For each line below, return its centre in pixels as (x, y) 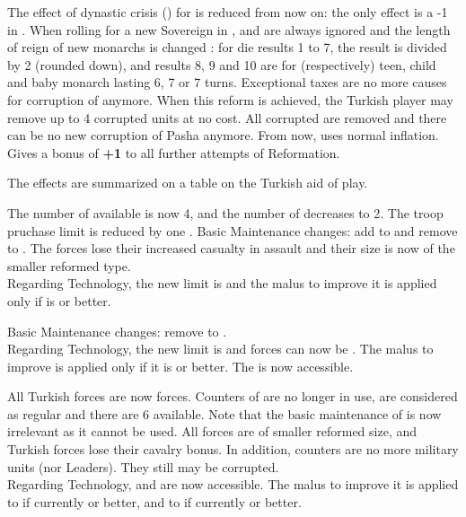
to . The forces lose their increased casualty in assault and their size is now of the (231, 248)
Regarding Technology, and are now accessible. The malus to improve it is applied (233, 484)
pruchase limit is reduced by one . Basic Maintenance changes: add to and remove (233, 230)
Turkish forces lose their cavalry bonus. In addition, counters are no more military (233, 449)
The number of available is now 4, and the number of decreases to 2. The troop (225, 212)
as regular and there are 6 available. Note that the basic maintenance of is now (224, 413)
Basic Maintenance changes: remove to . (117, 331)
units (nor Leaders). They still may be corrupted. (143, 466)
